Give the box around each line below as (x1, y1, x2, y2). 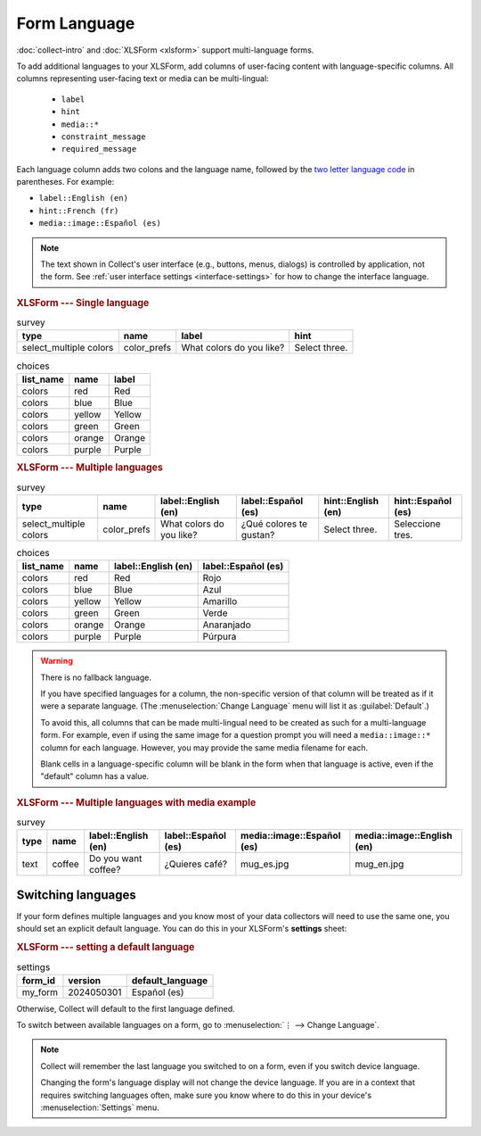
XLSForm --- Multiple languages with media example (16, 796, 257, 808)
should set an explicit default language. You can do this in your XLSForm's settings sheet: (16, 924, 347, 934)
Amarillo (202, 595, 238, 608)
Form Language (16, 13, 135, 33)
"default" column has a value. (40, 771, 150, 782)
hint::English (323, 494, 379, 507)
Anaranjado (202, 618, 251, 631)
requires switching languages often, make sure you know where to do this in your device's (40, 1090, 372, 1100)
